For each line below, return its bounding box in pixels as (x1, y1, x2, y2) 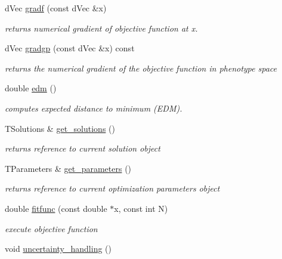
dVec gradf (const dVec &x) (5, 2, 107, 14)
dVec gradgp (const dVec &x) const (5, 42, 135, 54)
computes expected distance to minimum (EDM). (5, 101, 182, 114)
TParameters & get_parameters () (5, 162, 132, 174)
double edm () (5, 82, 57, 94)
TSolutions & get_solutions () (5, 122, 115, 134)
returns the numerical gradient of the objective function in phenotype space (5, 61, 277, 74)
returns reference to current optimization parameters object (5, 182, 220, 195)
